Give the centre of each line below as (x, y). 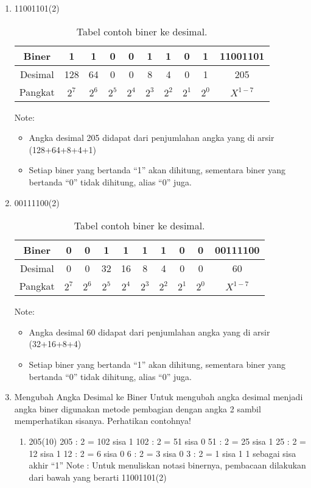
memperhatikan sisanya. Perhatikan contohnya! (103, 421)
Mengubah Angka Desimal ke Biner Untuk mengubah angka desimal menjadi (159, 397)
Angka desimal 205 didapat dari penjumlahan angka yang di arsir (152, 138)
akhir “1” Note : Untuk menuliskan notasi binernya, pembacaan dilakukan (167, 465)
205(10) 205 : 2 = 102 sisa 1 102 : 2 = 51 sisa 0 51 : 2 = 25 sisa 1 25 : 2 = (167, 441)
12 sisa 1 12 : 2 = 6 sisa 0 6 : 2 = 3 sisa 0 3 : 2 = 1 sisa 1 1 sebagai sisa (162, 453)
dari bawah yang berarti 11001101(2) (98, 477)
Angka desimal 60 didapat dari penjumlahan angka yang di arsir (149, 332)
